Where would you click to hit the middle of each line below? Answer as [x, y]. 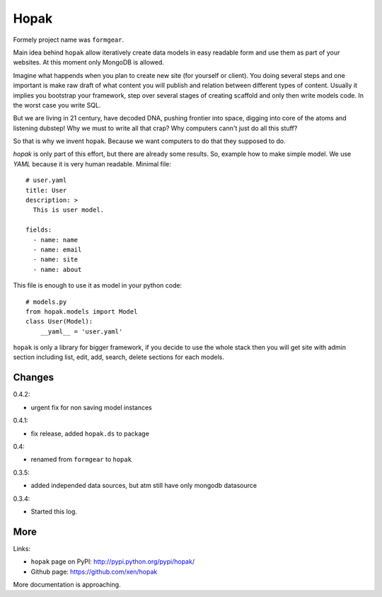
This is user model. [69, 210]
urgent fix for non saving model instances [91, 407]
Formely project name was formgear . [68, 40]
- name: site [56, 260]
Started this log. [54, 511]
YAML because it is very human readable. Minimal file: [92, 164]
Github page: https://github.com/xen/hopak [94, 572]
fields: [39, 230]
